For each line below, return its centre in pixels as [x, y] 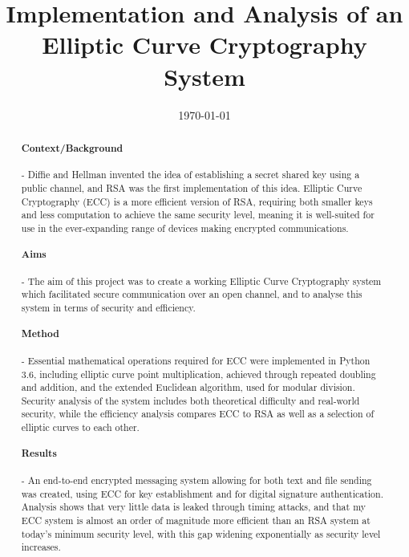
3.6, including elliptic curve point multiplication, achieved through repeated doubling [198, 374]
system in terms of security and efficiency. [108, 308]
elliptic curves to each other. [80, 427]
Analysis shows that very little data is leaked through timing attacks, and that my [193, 507]
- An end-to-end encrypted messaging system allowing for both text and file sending [196, 480]
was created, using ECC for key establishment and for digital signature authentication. [202, 493]
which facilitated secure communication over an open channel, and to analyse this [192, 294]
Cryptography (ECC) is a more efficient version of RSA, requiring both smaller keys [197, 201]
